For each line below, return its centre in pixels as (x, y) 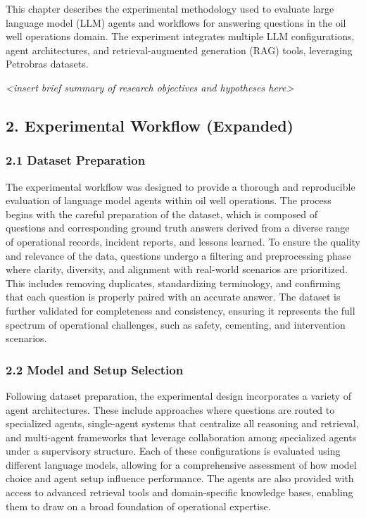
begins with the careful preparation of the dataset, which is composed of (162, 214)
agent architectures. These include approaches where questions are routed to (170, 409)
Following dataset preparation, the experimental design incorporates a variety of (179, 395)
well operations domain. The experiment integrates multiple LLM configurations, (180, 36)
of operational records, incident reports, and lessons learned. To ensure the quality (183, 241)
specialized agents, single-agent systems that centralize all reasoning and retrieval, (182, 423)
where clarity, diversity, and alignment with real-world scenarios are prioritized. (177, 269)
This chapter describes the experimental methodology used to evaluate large (170, 8)
